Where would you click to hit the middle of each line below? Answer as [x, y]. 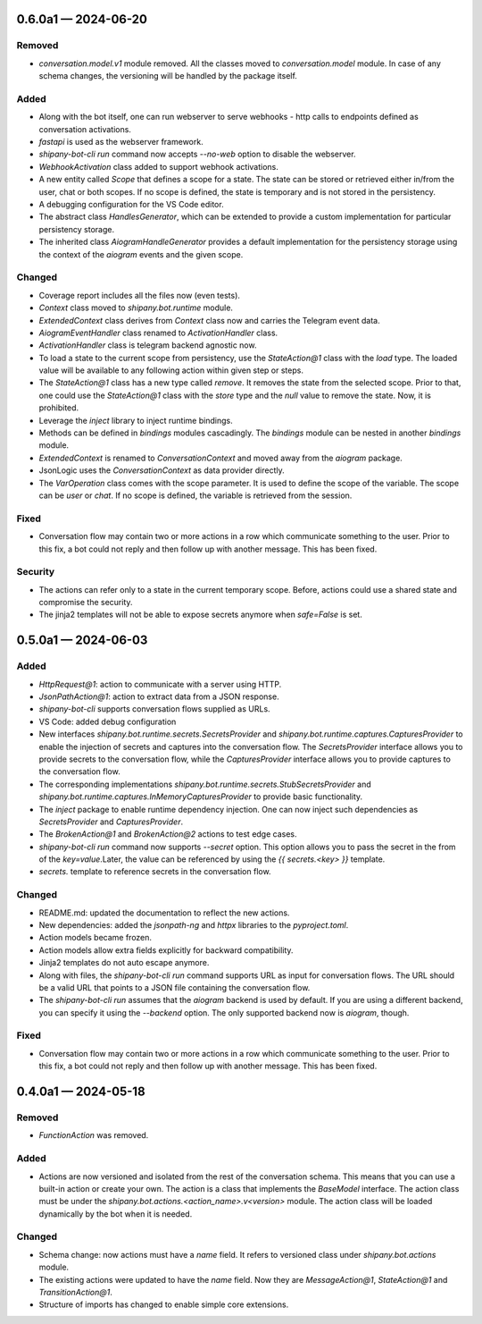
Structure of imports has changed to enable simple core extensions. [164, 1304]
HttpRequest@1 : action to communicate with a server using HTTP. [160, 684]
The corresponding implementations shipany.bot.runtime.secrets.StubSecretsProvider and [205, 784]
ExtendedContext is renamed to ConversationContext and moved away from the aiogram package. [221, 458]
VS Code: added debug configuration [108, 721]
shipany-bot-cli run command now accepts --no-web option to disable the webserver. [197, 154]
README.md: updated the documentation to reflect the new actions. [164, 913]
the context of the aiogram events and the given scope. [141, 254]
